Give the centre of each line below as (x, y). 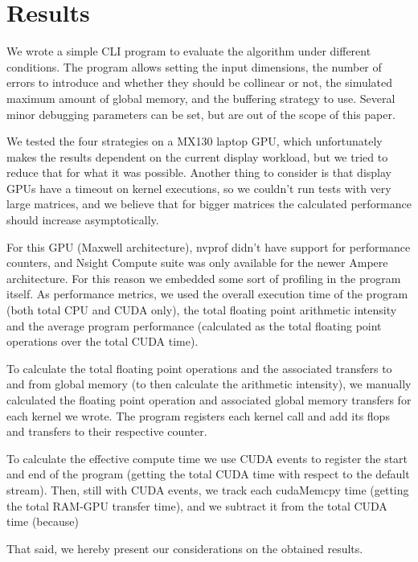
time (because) (43, 521)
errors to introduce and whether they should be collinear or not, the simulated (200, 82)
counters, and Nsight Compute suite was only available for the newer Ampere (197, 263)
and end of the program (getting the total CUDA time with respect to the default (208, 474)
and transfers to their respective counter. (107, 431)
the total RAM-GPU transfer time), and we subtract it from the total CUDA (197, 505)
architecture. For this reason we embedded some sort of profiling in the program (204, 278)
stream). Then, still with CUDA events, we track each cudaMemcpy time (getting (208, 489)
